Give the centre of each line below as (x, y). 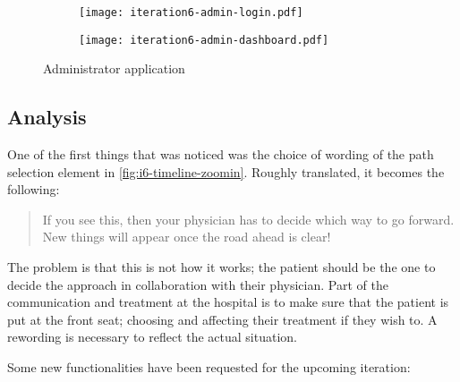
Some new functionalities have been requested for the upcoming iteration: (209, 367)
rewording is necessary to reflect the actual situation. (153, 337)
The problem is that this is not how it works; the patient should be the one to (221, 267)
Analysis (47, 117)
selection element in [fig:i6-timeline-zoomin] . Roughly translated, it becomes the (226, 171)
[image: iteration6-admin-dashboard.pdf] (204, 40)
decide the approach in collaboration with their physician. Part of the (198, 284)
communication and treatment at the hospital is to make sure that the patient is (228, 302)
